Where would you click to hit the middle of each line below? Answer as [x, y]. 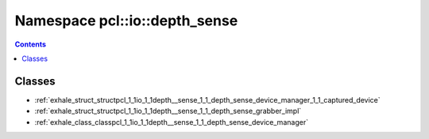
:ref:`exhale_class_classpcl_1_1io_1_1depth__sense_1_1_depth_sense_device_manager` [172, 122]
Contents [31, 44]
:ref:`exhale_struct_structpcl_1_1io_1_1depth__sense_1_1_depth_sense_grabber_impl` [168, 111]
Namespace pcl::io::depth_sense [126, 21]
